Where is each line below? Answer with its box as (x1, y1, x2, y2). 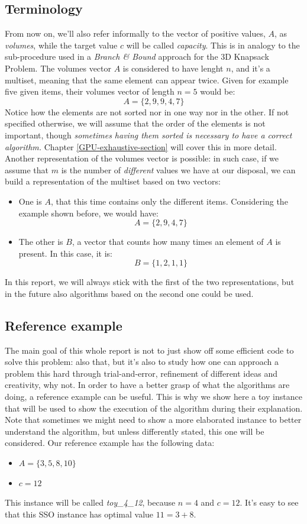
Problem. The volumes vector (5, 62, 111, 74)
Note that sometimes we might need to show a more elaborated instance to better (5, 413, 302, 426)
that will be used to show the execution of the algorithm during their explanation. (5, 402, 303, 414)
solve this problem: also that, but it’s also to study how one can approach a (5, 355, 279, 368)
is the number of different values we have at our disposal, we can (61, 163, 296, 176)
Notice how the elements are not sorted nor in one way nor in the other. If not (5, 105, 289, 118)
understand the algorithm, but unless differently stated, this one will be (5, 425, 264, 437)
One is (18, 195, 42, 207)
